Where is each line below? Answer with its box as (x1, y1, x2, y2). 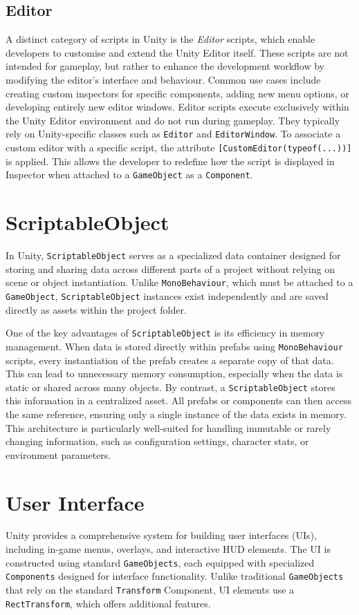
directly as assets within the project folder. (6, 302, 187, 316)
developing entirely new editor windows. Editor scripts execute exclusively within (6, 100, 349, 114)
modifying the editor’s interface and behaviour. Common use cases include (6, 72, 321, 86)
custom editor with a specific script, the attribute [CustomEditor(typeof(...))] (6, 140, 352, 155)
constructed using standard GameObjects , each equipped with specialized (6, 555, 315, 569)
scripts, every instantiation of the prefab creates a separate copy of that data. (6, 352, 334, 367)
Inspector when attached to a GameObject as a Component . (6, 167, 253, 182)
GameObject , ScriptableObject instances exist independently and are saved (6, 288, 329, 303)
